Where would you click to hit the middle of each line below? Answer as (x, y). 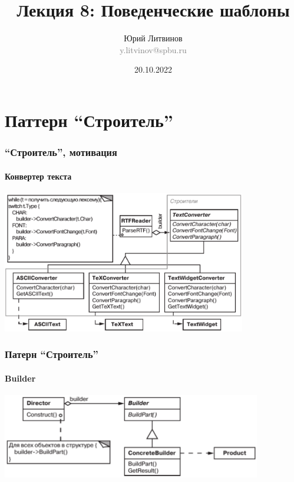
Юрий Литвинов (153, 38)
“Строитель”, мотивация (61, 152)
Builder (20, 378)
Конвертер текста (38, 176)
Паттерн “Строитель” (89, 120)
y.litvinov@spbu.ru (153, 49)
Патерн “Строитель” (52, 354)
